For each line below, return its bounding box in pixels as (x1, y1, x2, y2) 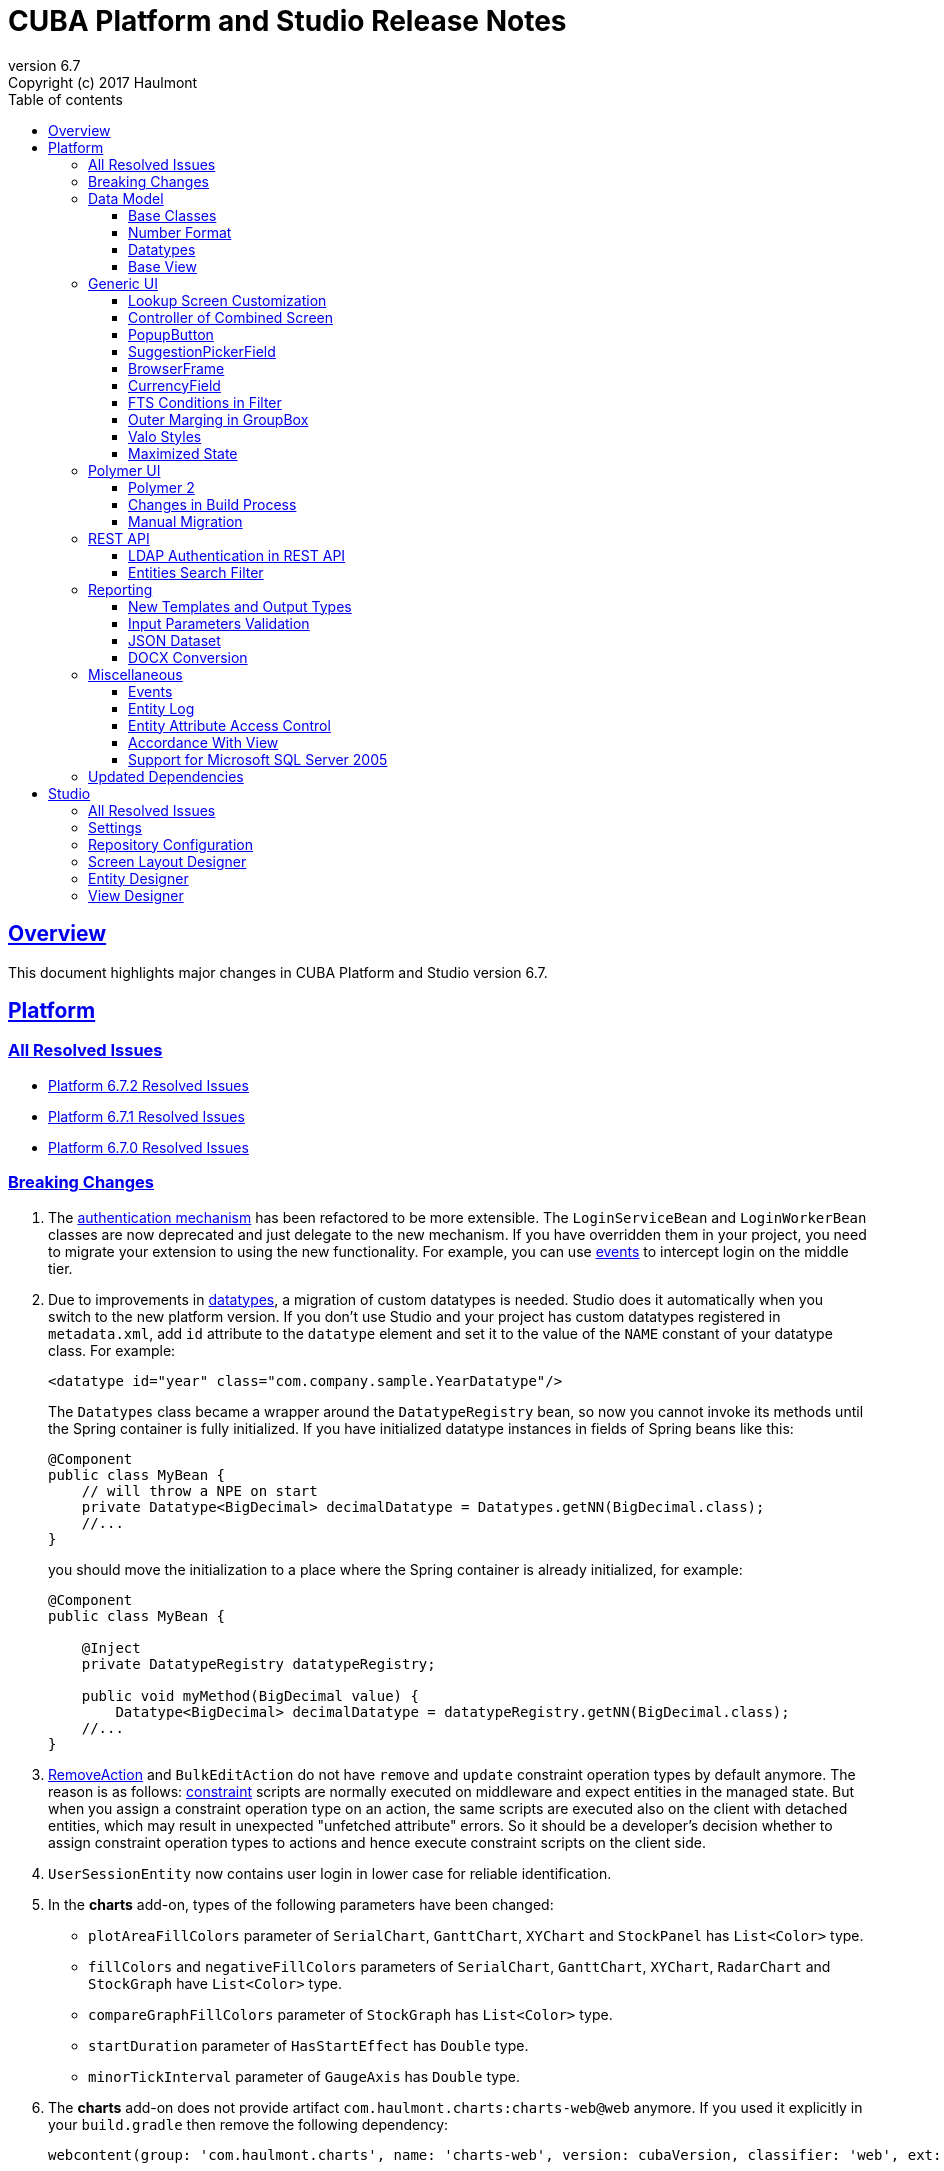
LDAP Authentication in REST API (128, 546, 346, 564)
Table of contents (8, 90, 123, 108)
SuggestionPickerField (128, 342, 276, 360)
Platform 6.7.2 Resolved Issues (48, 1076, 249, 1094)
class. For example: (48, 1341, 176, 1359)
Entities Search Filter (128, 563, 264, 581)
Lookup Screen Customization (128, 291, 327, 309)
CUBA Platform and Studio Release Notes (8, 4, 567, 38)
